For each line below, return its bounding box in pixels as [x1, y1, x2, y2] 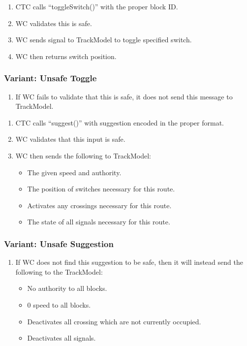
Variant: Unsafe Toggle [4, 72, 97, 84]
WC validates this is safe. [15, 18, 92, 28]
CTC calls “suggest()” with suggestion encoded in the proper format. [15, 117, 224, 127]
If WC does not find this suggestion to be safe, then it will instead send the [15, 257, 243, 267]
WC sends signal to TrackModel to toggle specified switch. [15, 34, 192, 45]
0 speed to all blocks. [27, 299, 91, 310]
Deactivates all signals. [27, 333, 96, 343]
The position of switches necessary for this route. [27, 184, 175, 194]
